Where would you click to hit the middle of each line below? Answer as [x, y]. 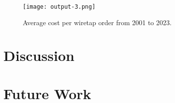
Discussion [39, 55]
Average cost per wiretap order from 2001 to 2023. [97, 22]
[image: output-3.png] [59, 7]
